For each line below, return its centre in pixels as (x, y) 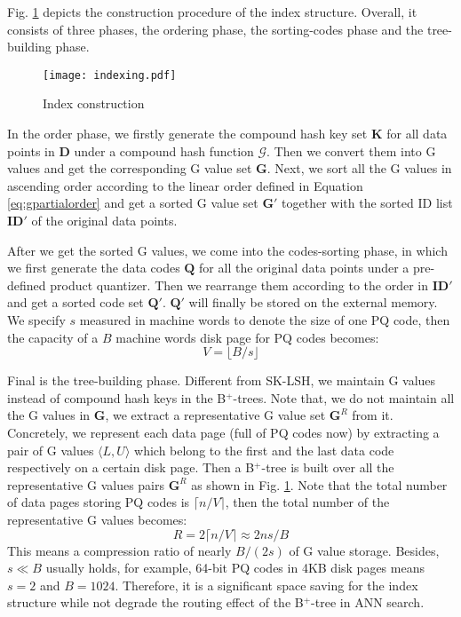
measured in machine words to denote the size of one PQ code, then (265, 319)
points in (31, 150)
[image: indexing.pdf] (110, 75)
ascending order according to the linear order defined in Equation (185, 185)
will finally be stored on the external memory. (313, 302)
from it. (373, 415)
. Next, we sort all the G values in (359, 168)
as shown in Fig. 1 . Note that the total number (319, 484)
